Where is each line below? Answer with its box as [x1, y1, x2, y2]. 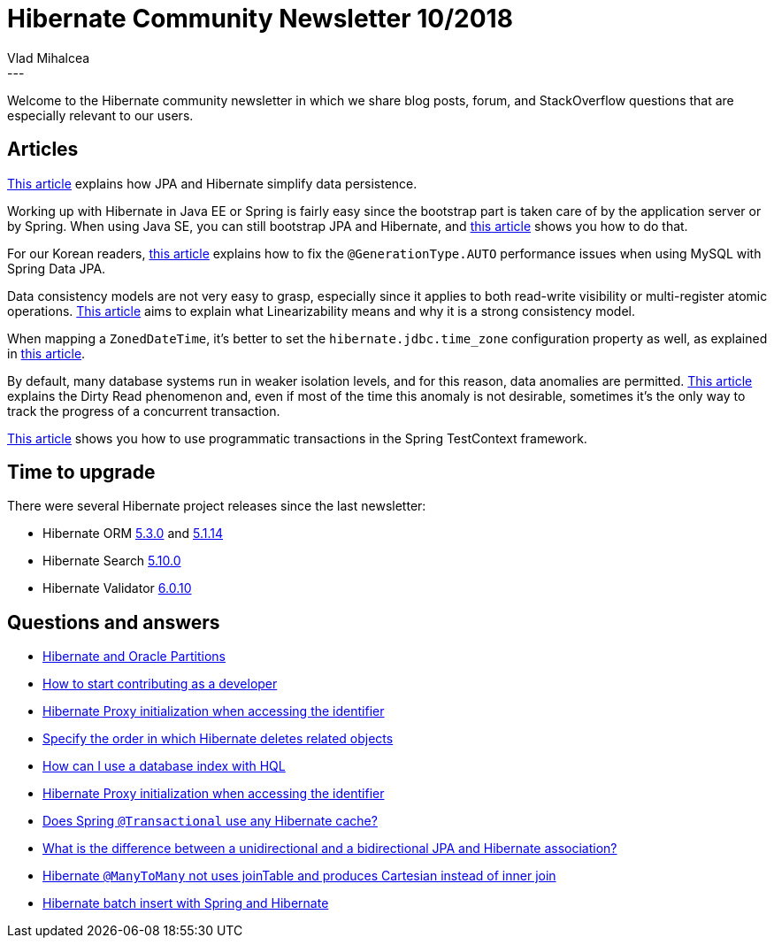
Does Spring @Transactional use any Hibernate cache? [42, 813, 378, 829]
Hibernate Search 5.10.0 [42, 553, 181, 569]
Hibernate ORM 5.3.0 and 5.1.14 [42, 526, 224, 542]
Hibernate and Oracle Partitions [42, 649, 226, 665]
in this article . [7, 345, 86, 361]
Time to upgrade [7, 461, 156, 484]
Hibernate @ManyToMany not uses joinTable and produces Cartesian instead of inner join [42, 868, 556, 884]
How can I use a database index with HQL [42, 758, 286, 774]
